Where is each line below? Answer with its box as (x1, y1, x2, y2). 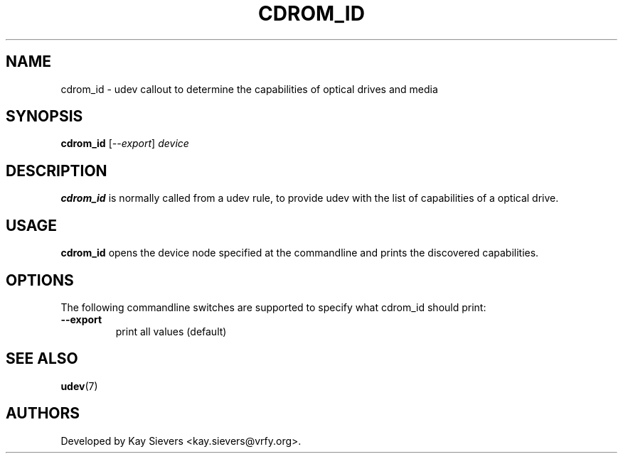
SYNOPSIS (6, 107, 83, 126)
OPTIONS (6, 271, 74, 289)
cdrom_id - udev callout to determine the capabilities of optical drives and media (60, 82, 438, 95)
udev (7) (60, 379, 98, 392)
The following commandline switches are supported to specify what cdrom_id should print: (60, 301, 486, 313)
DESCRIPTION (6, 161, 107, 180)
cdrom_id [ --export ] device (60, 137, 189, 150)
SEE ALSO (6, 350, 78, 368)
